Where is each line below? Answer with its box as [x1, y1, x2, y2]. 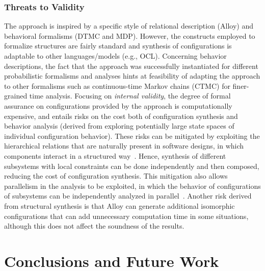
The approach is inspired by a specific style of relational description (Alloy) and [4, 20, 254, 31]
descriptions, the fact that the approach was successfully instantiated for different [4, 60, 258, 71]
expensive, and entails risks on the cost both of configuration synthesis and [4, 110, 238, 121]
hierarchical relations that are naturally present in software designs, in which [4, 140, 244, 151]
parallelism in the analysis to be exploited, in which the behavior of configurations [4, 180, 261, 191]
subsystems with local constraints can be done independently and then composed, [4, 160, 259, 171]
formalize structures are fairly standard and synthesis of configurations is [4, 40, 232, 51]
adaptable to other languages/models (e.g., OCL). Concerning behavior [4, 51, 227, 61]
